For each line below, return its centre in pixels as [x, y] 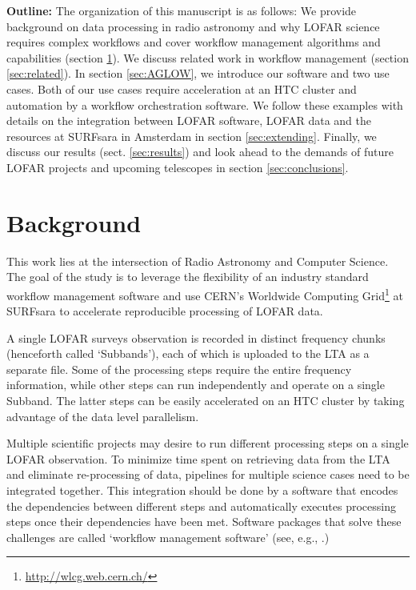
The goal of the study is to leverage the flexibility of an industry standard [188, 277]
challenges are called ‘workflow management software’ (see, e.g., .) [168, 537]
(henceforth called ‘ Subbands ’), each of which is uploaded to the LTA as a [188, 353]
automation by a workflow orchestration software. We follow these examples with [205, 104]
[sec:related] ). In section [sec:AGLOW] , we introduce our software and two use [198, 73]
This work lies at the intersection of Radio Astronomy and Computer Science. [198, 261]
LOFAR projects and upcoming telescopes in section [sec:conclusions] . [178, 167]
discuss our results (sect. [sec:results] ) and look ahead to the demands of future [200, 152]
